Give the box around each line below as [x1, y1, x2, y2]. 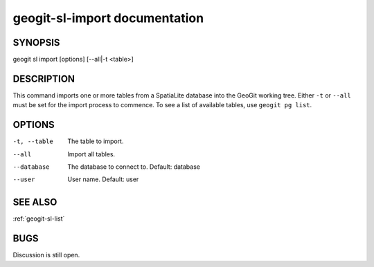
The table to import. [67, 137, 124, 145]
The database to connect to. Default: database [67, 163, 201, 171]
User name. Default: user [67, 175, 139, 183]
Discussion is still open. [12, 251, 80, 259]
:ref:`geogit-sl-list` [12, 214, 65, 223]
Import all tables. [67, 149, 116, 158]
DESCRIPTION [12, 73, 75, 84]
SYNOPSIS [12, 37, 60, 48]
